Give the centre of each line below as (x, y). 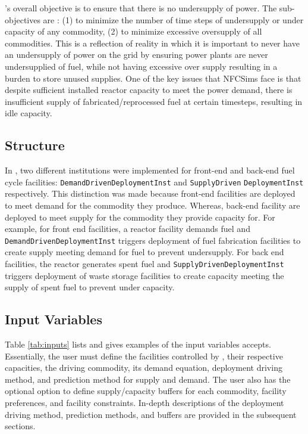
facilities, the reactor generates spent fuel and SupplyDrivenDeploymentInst (144, 264)
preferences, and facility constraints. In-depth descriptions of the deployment (144, 403)
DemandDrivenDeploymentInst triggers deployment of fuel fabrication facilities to (153, 240)
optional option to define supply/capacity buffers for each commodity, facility (146, 391)
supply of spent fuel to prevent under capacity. (90, 287)
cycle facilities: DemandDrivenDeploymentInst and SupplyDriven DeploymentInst (154, 182)
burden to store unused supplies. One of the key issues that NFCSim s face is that (153, 78)
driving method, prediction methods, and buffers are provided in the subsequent (151, 414)
